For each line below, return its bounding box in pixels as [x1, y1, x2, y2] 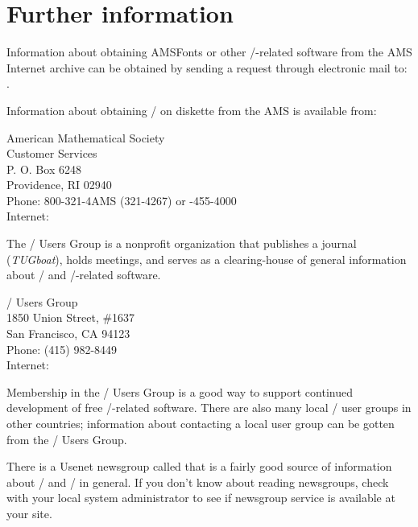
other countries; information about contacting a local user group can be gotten [6, 415, 395, 431]
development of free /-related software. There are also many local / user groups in [6, 399, 412, 416]
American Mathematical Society [6, 129, 165, 146]
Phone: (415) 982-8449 [6, 340, 118, 357]
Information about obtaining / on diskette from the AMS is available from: [6, 101, 377, 118]
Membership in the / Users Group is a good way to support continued [6, 383, 353, 400]
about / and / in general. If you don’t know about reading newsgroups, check [6, 473, 389, 490]
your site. [6, 504, 52, 521]
